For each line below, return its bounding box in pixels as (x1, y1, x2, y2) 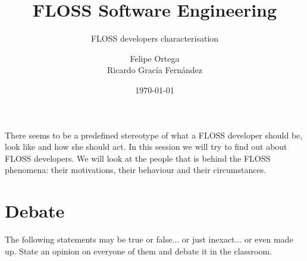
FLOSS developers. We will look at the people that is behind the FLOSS (5, 152, 271, 164)
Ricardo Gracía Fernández (106, 64, 203, 76)
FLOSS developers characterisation (90, 32, 219, 45)
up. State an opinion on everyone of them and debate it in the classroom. (5, 244, 272, 257)
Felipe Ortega (130, 52, 180, 64)
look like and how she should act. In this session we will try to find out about (5, 140, 287, 153)
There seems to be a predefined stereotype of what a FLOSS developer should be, (5, 128, 303, 141)
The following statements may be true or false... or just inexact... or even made (5, 233, 293, 245)
